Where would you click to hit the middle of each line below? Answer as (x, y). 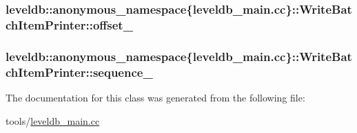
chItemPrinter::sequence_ (79, 72)
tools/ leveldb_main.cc (53, 120)
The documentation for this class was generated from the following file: (155, 97)
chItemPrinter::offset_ (69, 24)
